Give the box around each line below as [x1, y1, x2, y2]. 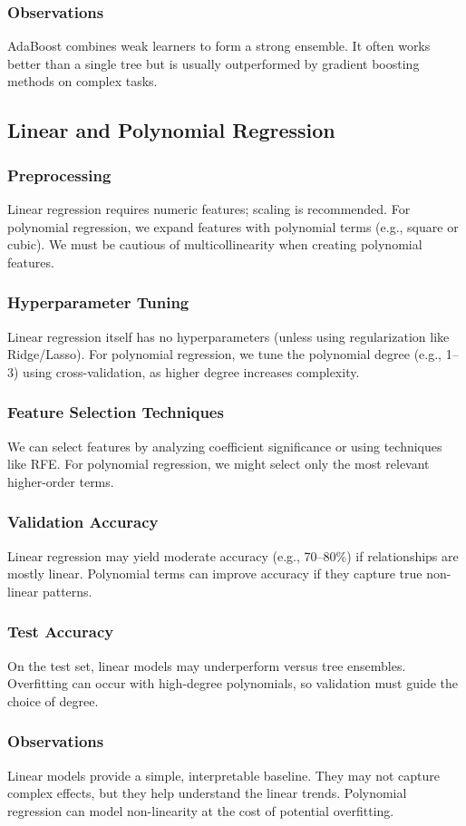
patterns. [42, 581, 92, 600]
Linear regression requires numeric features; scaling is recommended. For [7, 199, 411, 218]
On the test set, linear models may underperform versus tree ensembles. [7, 656, 406, 675]
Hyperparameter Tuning [7, 291, 189, 314]
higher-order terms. [7, 471, 114, 491]
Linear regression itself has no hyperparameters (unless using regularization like [7, 326, 450, 345]
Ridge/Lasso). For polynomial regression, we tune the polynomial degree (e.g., [7, 345, 442, 364]
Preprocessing [7, 163, 112, 186]
